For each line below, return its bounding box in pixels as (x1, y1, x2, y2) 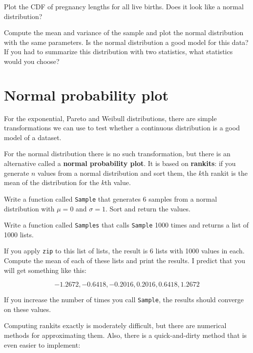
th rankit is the (202, 167, 248, 178)
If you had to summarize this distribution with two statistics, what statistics (4, 46, 233, 57)
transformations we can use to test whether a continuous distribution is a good (4, 123, 240, 133)
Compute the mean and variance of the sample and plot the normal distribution (4, 27, 244, 38)
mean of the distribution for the (4, 177, 99, 187)
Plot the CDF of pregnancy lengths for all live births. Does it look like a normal (4, 1, 244, 11)
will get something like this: (4, 265, 86, 275)
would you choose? (4, 56, 60, 66)
